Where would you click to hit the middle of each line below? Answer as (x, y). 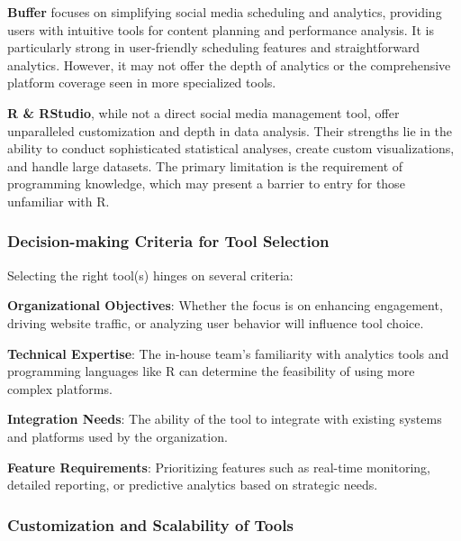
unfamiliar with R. (59, 201)
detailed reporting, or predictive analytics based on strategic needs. (193, 485)
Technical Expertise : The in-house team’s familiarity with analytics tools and (228, 353)
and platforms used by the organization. (118, 436)
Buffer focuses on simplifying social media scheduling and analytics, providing (225, 12)
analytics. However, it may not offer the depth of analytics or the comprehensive (229, 64)
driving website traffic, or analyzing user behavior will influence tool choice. (216, 322)
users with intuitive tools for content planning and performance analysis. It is (221, 29)
